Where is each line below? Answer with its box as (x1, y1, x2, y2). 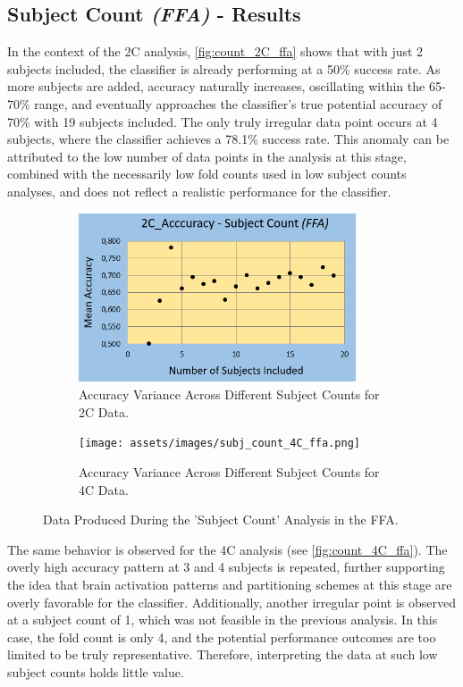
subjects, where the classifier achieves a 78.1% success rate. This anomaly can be (7, 130, 450, 148)
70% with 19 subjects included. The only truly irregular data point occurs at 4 (7, 112, 438, 130)
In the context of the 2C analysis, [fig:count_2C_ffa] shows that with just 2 (7, 42, 424, 61)
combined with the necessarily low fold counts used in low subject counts (7, 164, 407, 183)
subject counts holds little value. (7, 662, 184, 681)
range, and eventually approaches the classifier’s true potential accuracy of (34, 94, 442, 113)
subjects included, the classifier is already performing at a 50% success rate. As (7, 59, 441, 78)
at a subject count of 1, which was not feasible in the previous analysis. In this (7, 610, 438, 629)
